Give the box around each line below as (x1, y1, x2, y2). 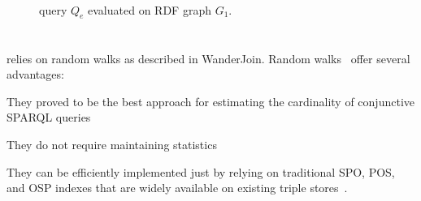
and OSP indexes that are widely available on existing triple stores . (7, 179, 348, 196)
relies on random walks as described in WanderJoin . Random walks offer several (7, 49, 410, 66)
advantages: (7, 66, 64, 83)
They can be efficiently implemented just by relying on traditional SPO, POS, (7, 163, 395, 180)
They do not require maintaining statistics (7, 135, 217, 152)
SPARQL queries (7, 109, 91, 126)
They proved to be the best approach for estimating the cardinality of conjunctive (7, 92, 414, 109)
